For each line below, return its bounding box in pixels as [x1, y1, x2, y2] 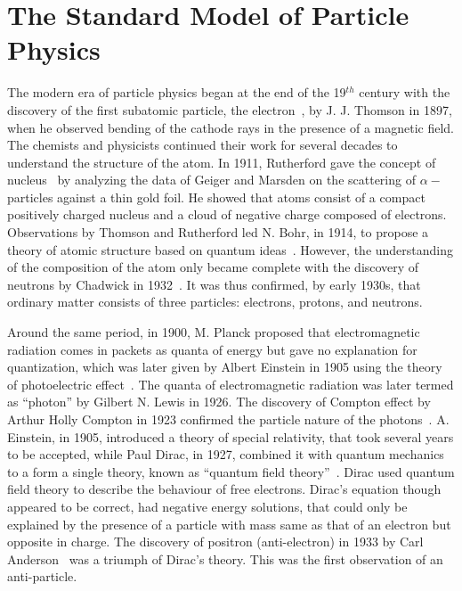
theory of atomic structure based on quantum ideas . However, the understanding [7, 240, 454, 259]
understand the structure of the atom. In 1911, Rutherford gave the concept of [7, 152, 436, 171]
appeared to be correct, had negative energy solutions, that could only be [7, 497, 408, 515]
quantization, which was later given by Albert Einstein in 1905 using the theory [7, 357, 442, 376]
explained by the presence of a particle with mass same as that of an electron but [7, 514, 451, 533]
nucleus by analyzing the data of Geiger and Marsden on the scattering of [7, 170, 416, 189]
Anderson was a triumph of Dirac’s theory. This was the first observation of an [7, 549, 443, 568]
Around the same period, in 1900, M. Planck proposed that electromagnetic [7, 323, 420, 341]
